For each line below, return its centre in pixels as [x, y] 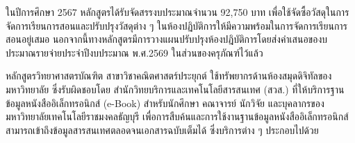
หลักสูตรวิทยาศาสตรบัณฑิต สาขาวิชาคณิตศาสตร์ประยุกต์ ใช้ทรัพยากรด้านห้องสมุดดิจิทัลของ [169, 76]
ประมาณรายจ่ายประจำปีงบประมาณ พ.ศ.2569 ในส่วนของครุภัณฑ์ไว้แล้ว [134, 52]
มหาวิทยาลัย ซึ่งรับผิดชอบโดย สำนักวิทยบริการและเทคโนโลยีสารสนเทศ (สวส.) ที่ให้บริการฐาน [175, 89]
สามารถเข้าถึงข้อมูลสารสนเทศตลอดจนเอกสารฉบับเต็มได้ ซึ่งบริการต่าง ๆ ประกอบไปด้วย [162, 130]
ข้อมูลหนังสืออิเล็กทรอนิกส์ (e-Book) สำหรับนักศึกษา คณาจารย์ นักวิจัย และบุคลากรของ [165, 103]
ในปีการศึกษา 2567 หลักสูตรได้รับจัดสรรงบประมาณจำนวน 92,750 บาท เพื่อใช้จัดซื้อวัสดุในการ [177, 12]
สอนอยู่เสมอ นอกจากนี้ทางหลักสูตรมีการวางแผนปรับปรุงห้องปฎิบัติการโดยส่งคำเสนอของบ [167, 39]
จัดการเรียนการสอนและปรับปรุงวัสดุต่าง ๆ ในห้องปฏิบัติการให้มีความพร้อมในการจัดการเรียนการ [176, 25]
